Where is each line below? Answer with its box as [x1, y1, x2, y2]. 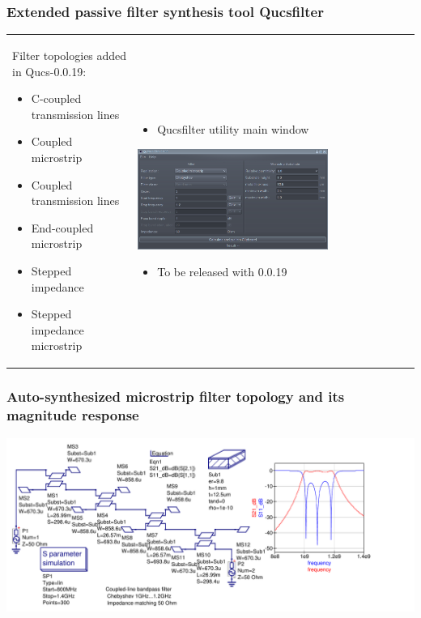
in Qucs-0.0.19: [12, 62, 87, 79]
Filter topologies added [12, 46, 127, 63]
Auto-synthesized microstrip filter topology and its [6, 386, 345, 407]
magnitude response [6, 405, 139, 425]
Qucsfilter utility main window [157, 120, 309, 137]
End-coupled [31, 219, 94, 236]
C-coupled [31, 90, 82, 107]
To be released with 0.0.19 [157, 263, 287, 280]
